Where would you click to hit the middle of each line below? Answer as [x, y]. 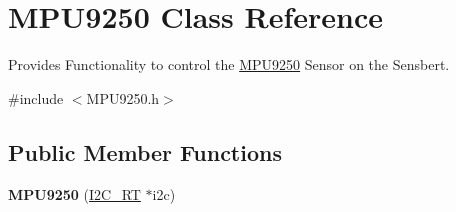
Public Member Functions [145, 151]
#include [36, 97]
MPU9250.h [123, 97]
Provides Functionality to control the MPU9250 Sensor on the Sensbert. [229, 64]
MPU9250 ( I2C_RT [74, 193]
